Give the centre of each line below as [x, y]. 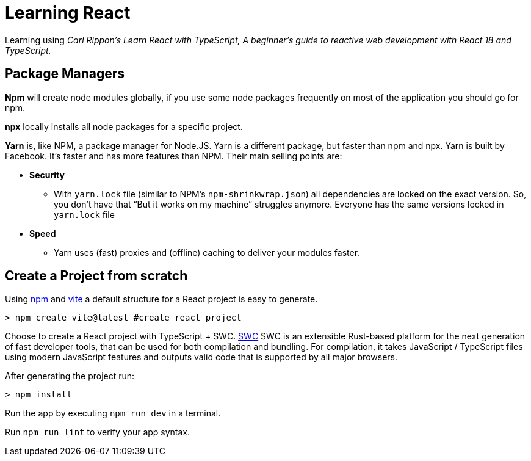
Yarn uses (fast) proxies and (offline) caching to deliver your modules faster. [207, 252]
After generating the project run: [70, 376]
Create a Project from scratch [96, 276]
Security [47, 175]
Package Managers [65, 74]
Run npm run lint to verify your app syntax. [98, 432]
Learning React [68, 13]
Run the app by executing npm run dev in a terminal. [113, 413]
